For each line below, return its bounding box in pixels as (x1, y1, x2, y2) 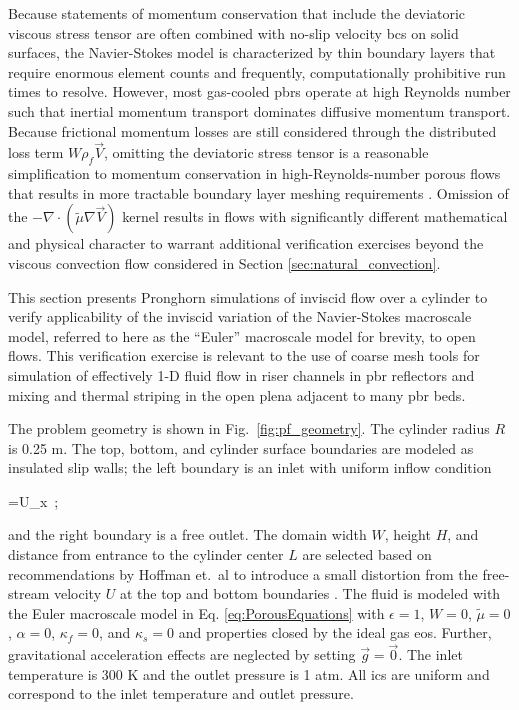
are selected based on (302, 544, 432, 565)
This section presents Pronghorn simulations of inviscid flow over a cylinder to (8, 286, 488, 307)
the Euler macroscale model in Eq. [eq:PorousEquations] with (8, 602, 385, 623)
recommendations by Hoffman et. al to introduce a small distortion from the (8, 563, 478, 584)
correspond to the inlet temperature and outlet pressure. (8, 683, 354, 704)
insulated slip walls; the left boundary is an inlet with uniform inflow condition (8, 457, 492, 478)
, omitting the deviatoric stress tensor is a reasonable (103, 142, 429, 163)
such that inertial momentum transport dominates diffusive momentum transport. (8, 100, 511, 121)
